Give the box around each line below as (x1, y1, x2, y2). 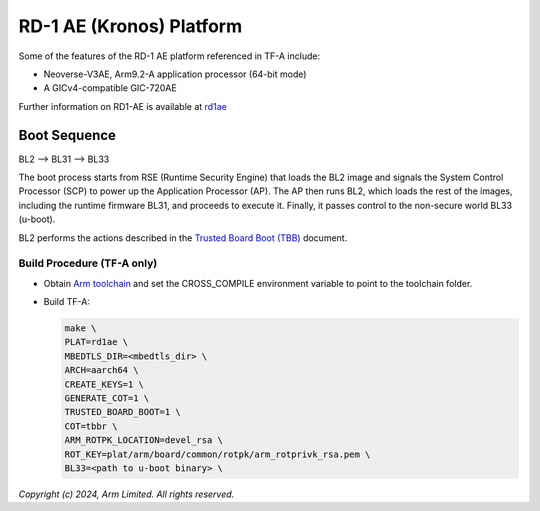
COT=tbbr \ (64, 420, 118, 432)
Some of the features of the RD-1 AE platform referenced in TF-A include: (18, 50, 320, 62)
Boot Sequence (18, 126, 117, 144)
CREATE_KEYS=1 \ (64, 378, 145, 390)
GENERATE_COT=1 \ (64, 393, 150, 404)
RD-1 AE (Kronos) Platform (18, 15, 243, 37)
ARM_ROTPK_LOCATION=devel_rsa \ (64, 435, 224, 446)
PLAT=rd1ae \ (64, 336, 129, 348)
